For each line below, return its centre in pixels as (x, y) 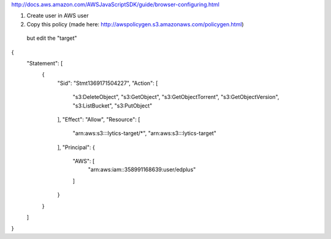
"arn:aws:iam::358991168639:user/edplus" (142, 170)
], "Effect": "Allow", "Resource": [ (99, 119)
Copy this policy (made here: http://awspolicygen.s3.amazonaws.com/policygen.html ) (135, 24)
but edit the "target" (52, 38)
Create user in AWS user (58, 16)
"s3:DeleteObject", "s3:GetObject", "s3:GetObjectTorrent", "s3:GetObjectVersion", (176, 97)
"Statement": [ (45, 63)
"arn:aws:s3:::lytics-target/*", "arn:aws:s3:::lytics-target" (145, 133)
